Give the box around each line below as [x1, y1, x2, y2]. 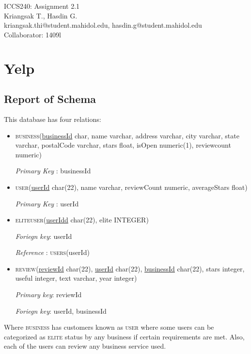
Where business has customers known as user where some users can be [4, 322, 214, 332]
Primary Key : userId [15, 198, 79, 208]
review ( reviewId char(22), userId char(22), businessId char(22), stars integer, [15, 263, 245, 273]
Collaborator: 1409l [4, 29, 61, 39]
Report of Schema [4, 91, 96, 106]
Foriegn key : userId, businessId [15, 305, 107, 316]
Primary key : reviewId [15, 289, 82, 300]
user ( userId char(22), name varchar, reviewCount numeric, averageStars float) [15, 182, 248, 192]
